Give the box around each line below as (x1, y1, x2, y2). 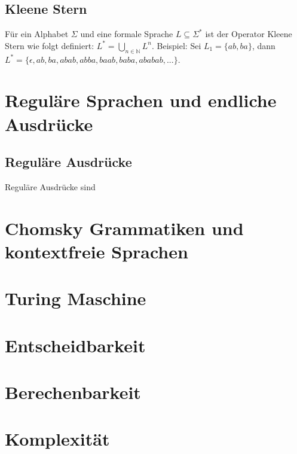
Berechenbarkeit (5, 380, 141, 404)
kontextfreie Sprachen (5, 239, 188, 263)
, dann (252, 39, 275, 51)
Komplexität (5, 426, 110, 451)
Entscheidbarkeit (5, 333, 146, 357)
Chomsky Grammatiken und (5, 215, 244, 240)
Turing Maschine (5, 286, 146, 310)
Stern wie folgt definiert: (5, 39, 94, 51)
